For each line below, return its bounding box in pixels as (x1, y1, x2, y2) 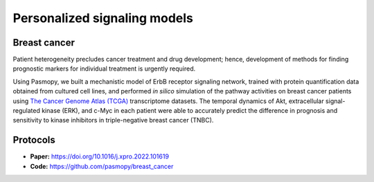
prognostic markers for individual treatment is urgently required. (12, 64, 196, 73)
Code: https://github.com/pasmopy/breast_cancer (30, 162, 174, 170)
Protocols (12, 134, 55, 146)
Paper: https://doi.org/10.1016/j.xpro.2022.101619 (30, 152, 170, 161)
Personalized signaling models (12, 10, 194, 26)
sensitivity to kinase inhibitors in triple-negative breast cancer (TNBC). (12, 116, 214, 125)
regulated (12, 107, 41, 115)
